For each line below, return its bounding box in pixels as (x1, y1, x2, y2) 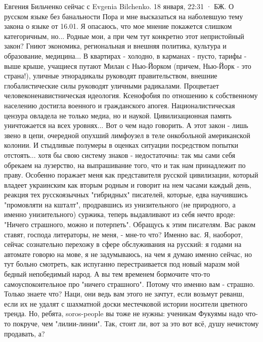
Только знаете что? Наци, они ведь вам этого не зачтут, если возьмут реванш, (4, 288, 244, 299)
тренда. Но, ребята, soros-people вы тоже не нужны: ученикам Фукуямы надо (4, 308, 243, 319)
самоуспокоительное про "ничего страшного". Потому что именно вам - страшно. (4, 278, 255, 289)
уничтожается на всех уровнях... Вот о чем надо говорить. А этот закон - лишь (4, 120, 248, 131)
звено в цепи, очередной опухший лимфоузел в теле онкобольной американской (4, 130, 250, 140)
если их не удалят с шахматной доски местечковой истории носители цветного (4, 298, 248, 309)
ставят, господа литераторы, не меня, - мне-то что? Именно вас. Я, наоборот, (4, 229, 243, 239)
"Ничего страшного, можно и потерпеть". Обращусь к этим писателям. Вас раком (4, 219, 256, 230)
